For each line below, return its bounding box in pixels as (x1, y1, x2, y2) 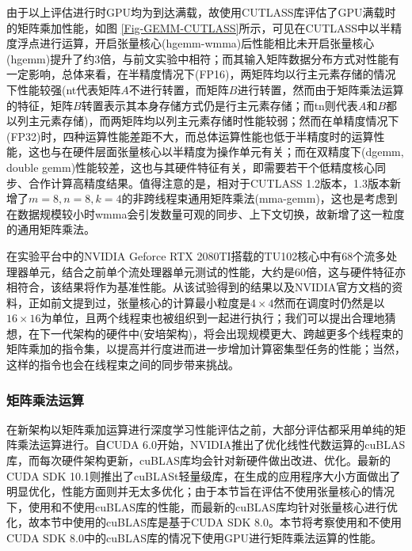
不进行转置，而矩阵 (128, 81, 229, 97)
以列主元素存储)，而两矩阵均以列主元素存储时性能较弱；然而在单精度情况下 (6, 112, 399, 129)
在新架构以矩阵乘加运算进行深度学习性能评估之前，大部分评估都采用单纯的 (6, 420, 395, 437)
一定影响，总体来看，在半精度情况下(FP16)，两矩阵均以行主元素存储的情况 (6, 66, 396, 82)
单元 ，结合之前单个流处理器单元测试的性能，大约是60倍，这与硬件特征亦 (28, 263, 406, 279)
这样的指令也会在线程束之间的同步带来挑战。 (6, 356, 239, 373)
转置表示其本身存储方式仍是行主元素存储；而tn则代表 (81, 97, 358, 113)
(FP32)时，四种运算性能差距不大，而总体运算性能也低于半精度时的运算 (6, 127, 374, 144)
